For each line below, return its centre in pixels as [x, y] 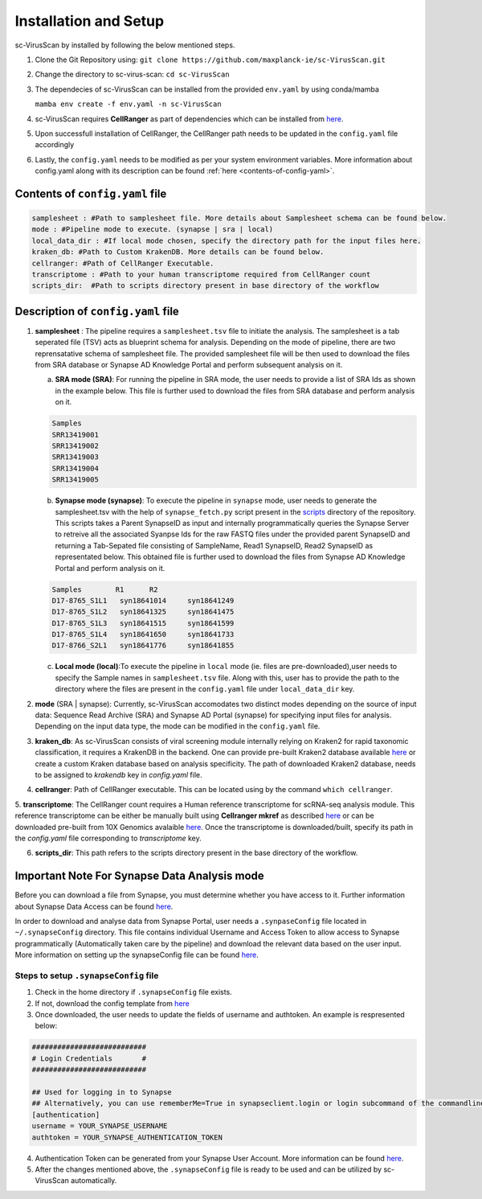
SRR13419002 [76, 446]
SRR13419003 [76, 457]
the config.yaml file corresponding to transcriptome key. [108, 838]
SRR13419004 [76, 468]
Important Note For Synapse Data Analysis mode [139, 876]
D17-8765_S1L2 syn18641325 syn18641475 [143, 612]
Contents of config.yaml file [91, 193]
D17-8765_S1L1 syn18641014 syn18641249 [143, 600]
